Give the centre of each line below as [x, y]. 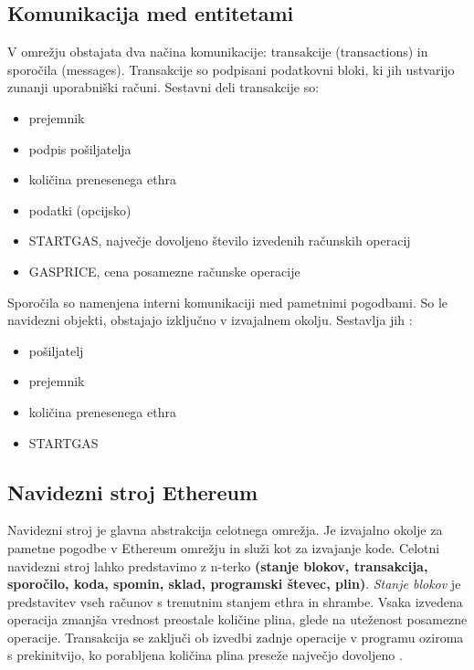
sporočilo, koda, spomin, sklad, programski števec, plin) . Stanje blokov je [234, 584]
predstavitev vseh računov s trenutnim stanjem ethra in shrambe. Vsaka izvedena [235, 601]
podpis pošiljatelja [80, 148]
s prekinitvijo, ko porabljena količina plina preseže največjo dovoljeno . [205, 655]
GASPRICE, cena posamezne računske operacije [164, 271]
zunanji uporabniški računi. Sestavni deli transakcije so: [163, 87]
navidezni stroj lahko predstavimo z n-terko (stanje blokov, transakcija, [218, 565]
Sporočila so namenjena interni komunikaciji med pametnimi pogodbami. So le [228, 302]
